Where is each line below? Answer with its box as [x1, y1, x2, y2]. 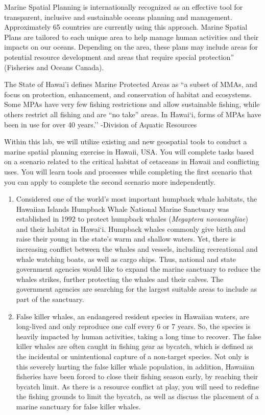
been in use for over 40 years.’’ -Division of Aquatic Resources [4, 119, 197, 129]
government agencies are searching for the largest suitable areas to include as [16, 283, 257, 294]
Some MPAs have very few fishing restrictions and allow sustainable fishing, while [4, 99, 260, 110]
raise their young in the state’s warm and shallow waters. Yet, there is [16, 233, 236, 244]
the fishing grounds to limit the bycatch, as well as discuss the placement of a [16, 391, 259, 402]
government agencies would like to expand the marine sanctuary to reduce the [16, 264, 261, 274]
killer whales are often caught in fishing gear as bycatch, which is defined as [16, 341, 253, 352]
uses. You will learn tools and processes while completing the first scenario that [4, 166, 253, 177]
